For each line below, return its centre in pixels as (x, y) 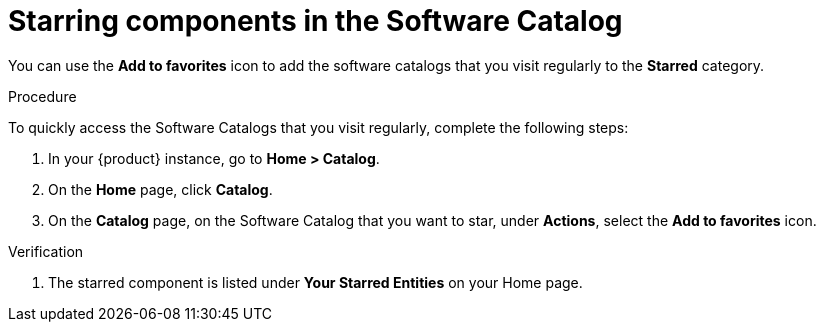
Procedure (42, 96)
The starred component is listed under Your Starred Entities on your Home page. (315, 282)
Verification (46, 251)
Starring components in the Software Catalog (315, 21)
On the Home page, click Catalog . (160, 189)
